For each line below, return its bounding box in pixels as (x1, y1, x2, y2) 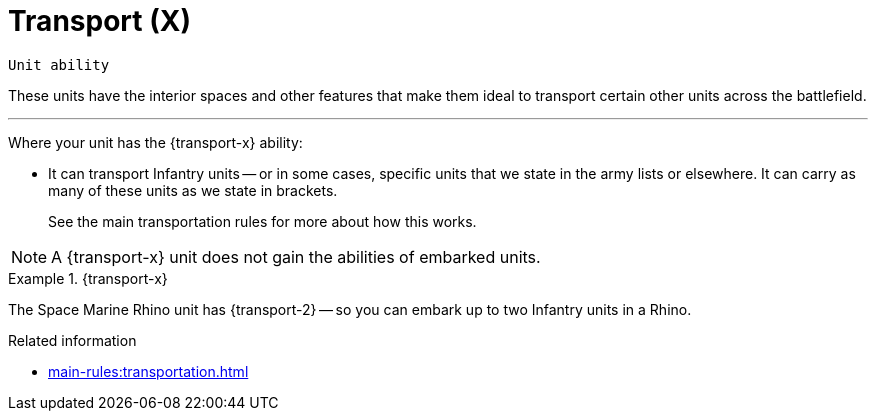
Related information (8, 331, 137, 349)
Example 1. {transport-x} (8, 269, 168, 287)
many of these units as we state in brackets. (48, 181, 338, 199)
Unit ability (8, 56, 110, 73)
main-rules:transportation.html (48, 362, 249, 380)
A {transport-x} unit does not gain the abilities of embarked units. (51, 246, 541, 267)
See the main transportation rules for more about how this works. (48, 212, 477, 230)
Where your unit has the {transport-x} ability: (8, 133, 303, 151)
